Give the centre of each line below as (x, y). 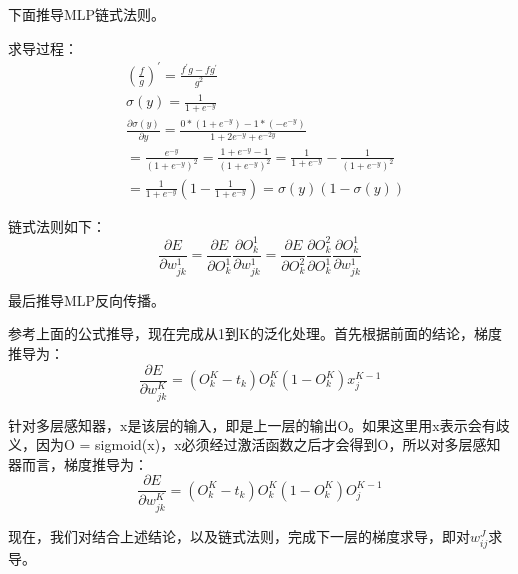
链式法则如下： (57, 225)
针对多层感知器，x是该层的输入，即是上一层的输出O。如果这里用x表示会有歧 (259, 424)
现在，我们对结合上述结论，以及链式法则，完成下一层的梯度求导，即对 (239, 535)
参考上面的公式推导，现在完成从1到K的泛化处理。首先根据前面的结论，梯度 (255, 333)
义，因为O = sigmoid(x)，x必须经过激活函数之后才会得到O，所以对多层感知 (254, 444)
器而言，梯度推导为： (78, 463)
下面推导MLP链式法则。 (87, 14)
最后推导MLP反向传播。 (87, 299)
